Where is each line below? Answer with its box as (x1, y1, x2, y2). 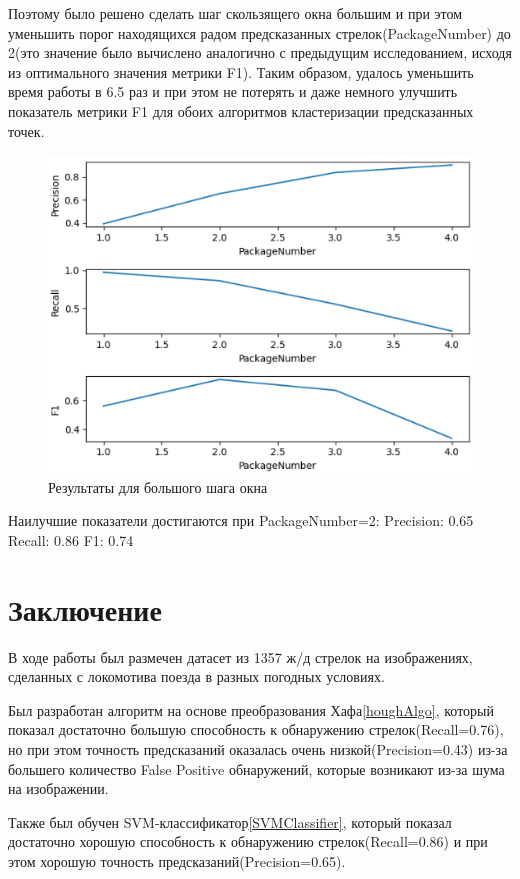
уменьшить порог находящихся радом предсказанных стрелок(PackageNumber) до (8, 22, 511, 43)
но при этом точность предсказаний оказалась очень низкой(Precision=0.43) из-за (8, 739, 508, 760)
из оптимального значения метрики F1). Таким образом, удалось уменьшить (8, 61, 474, 82)
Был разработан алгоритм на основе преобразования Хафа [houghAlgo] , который (8, 699, 494, 720)
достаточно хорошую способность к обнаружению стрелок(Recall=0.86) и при (8, 831, 488, 852)
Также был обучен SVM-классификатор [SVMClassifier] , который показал (8, 811, 452, 832)
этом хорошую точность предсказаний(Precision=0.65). (8, 851, 346, 871)
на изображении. (8, 778, 109, 799)
